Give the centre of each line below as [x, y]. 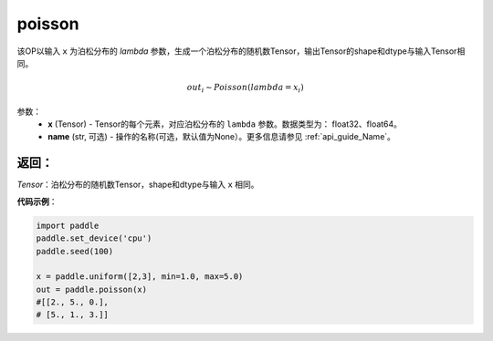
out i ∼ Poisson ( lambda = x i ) [246, 88]
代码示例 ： [37, 201]
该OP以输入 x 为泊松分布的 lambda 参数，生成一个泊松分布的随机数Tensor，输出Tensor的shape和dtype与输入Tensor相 [241, 51]
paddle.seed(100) [75, 251]
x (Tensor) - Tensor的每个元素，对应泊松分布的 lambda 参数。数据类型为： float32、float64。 [225, 124]
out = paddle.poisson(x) [92, 289]
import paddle [68, 225]
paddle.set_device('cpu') [94, 238]
